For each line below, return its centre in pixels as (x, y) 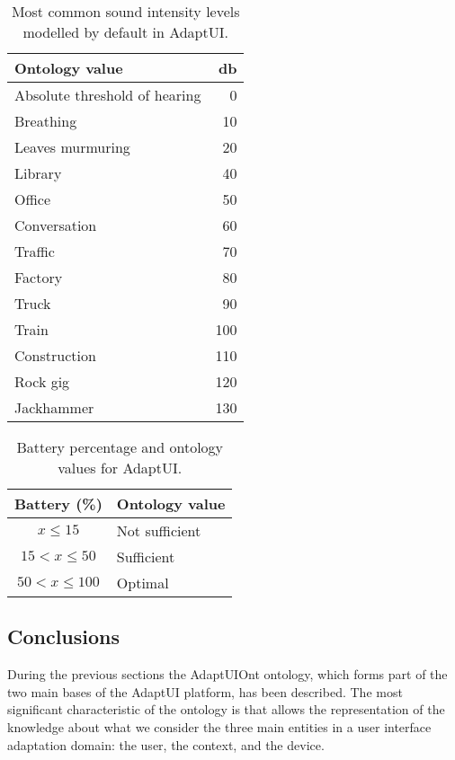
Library (38, 173)
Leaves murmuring (72, 147)
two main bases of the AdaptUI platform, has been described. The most (205, 691)
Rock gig (42, 381)
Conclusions (64, 636)
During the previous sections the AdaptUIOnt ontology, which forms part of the (227, 674)
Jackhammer (54, 407)
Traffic (35, 251)
